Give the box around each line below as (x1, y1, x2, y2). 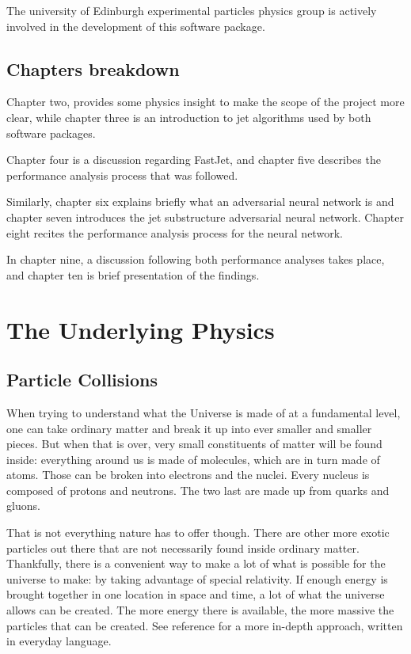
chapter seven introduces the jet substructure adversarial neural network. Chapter (6, 208, 405, 225)
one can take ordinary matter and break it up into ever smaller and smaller (6, 420, 372, 436)
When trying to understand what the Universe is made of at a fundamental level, (6, 404, 401, 420)
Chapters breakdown (6, 56, 180, 81)
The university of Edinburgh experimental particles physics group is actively (6, 2, 377, 18)
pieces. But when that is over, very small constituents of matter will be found (6, 435, 382, 452)
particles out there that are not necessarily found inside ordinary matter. (6, 539, 360, 556)
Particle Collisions (6, 367, 158, 392)
